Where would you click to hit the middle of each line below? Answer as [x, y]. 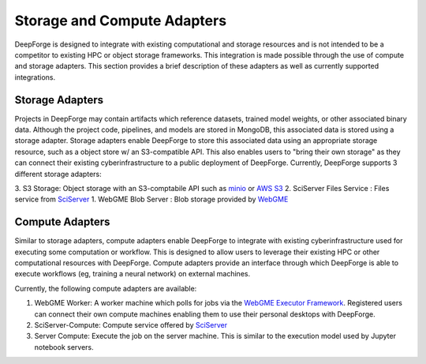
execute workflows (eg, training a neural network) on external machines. [133, 274]
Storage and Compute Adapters [121, 21]
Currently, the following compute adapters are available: [106, 288]
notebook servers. [64, 347]
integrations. [35, 77]
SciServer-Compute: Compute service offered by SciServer [131, 325]
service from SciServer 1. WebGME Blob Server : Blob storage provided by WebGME [151, 199]
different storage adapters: [58, 174]
